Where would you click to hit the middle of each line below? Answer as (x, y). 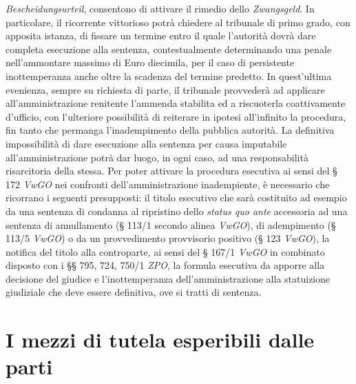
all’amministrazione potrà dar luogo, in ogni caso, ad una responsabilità (157, 157)
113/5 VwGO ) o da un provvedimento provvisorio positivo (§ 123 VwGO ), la (168, 238)
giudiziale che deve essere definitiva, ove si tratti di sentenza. (134, 292)
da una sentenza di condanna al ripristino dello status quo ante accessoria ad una (177, 211)
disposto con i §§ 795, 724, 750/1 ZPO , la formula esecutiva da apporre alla (165, 265)
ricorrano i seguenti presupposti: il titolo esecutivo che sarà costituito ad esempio (176, 198)
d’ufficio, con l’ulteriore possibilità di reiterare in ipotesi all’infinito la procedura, (176, 116)
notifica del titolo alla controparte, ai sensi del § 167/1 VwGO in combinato (165, 251)
